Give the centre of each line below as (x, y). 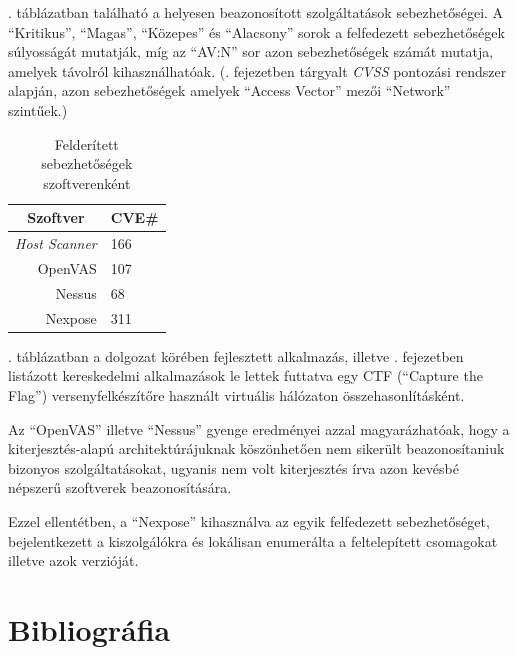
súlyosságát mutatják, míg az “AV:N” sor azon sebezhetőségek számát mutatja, (251, 51)
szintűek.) (38, 109)
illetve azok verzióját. (73, 560)
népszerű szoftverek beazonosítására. (120, 487)
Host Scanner (56, 243)
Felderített (86, 143)
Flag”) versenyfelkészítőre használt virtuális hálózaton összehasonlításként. (236, 395)
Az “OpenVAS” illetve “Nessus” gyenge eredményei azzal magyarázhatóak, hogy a (259, 428)
